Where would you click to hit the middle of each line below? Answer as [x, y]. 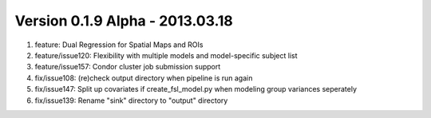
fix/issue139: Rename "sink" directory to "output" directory [131, 100]
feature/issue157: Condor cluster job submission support [128, 67]
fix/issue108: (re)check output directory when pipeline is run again [144, 78]
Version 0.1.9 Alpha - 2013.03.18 [124, 21]
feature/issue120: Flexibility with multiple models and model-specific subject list [166, 55]
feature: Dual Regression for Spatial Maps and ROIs [119, 45]
